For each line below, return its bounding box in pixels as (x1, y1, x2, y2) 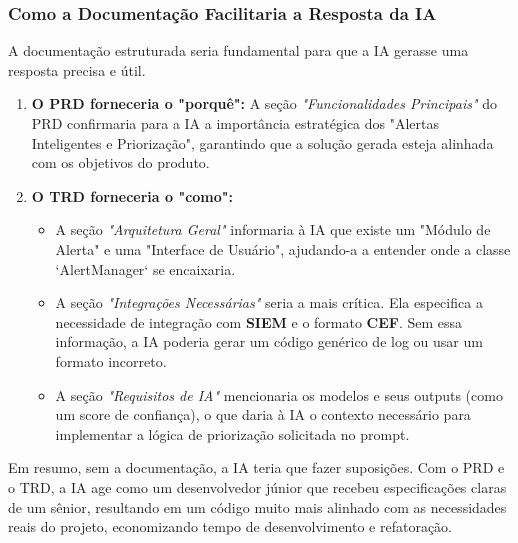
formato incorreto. (55, 350, 167, 371)
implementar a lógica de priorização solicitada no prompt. (55, 423, 410, 444)
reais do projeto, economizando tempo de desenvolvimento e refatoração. (8, 516, 453, 537)
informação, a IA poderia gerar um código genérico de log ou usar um (55, 331, 483, 352)
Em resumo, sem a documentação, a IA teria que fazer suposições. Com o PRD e (8, 457, 505, 478)
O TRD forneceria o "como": (31, 185, 234, 206)
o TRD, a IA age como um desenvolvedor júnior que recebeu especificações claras (8, 476, 507, 497)
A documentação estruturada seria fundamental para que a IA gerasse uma (8, 40, 469, 61)
